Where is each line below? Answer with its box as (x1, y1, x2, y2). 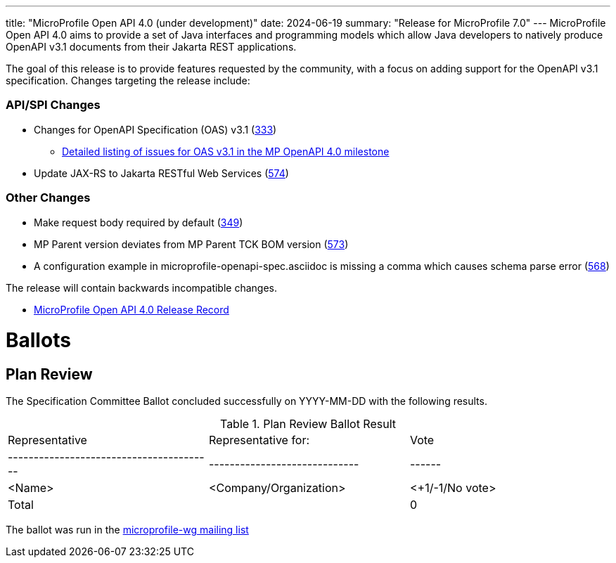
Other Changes (6, 190, 91, 205)
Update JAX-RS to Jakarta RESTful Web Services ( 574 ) (34, 167, 289, 179)
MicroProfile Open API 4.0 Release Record (34, 303, 229, 316)
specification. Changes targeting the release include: (6, 75, 250, 86)
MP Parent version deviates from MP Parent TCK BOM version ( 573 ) (34, 238, 349, 250)
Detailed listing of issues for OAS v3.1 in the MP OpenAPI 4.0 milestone (62, 145, 390, 157)
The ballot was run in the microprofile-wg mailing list (6, 524, 249, 536)
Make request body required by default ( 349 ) (34, 216, 243, 228)
